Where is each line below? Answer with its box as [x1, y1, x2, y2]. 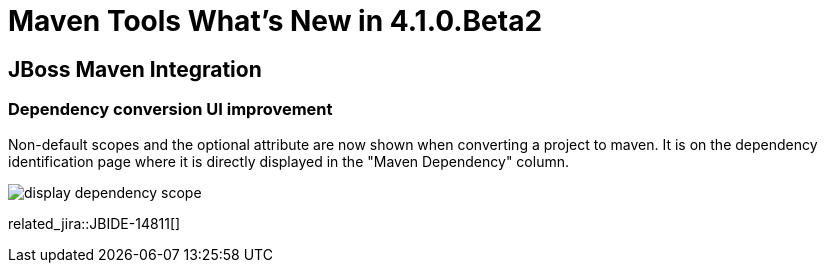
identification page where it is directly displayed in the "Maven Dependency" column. [8, 152, 569, 170]
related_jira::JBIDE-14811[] [8, 214, 181, 232]
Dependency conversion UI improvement [8, 99, 333, 120]
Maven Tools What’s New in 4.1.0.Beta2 [8, 4, 543, 38]
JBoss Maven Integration [8, 56, 262, 82]
